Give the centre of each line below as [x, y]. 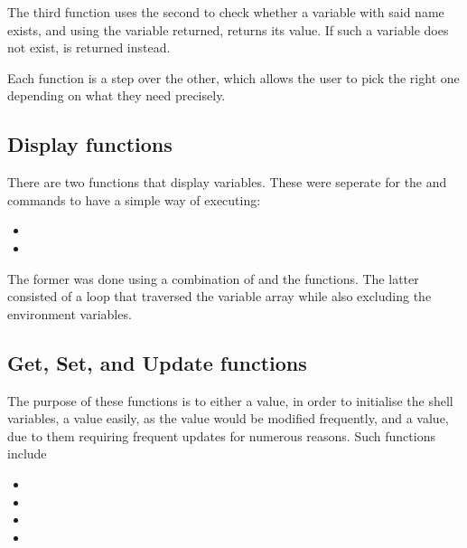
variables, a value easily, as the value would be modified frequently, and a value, [228, 418]
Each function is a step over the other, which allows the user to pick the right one [233, 77]
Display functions [90, 144]
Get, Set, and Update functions [157, 362]
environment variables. [70, 313]
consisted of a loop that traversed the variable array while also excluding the [219, 296]
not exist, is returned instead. [89, 47]
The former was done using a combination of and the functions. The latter [213, 278]
